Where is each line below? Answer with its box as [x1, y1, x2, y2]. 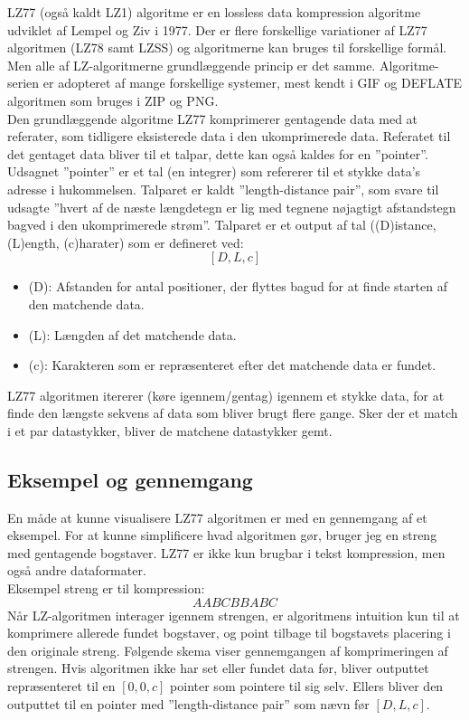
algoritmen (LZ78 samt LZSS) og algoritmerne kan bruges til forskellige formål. [7, 38, 447, 57]
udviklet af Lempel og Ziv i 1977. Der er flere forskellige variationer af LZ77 [7, 20, 427, 39]
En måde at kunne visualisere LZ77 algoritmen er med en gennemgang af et [7, 507, 427, 526]
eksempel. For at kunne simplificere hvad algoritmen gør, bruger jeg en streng [7, 526, 437, 545]
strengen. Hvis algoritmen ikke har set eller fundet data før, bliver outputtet [7, 658, 429, 677]
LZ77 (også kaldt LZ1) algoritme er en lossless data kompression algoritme [7, 3, 421, 21]
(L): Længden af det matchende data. [28, 325, 237, 344]
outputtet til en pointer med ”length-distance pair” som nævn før [7, 694, 370, 713]
